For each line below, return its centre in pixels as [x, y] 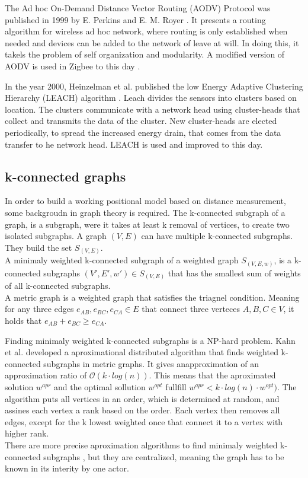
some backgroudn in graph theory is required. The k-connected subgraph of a [145, 212]
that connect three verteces [191, 309]
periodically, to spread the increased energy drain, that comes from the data [143, 132]
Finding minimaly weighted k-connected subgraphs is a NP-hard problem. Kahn [150, 340]
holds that [23, 321]
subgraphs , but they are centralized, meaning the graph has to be [164, 456]
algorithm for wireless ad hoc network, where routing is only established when [146, 31]
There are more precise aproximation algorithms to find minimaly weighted [141, 444]
